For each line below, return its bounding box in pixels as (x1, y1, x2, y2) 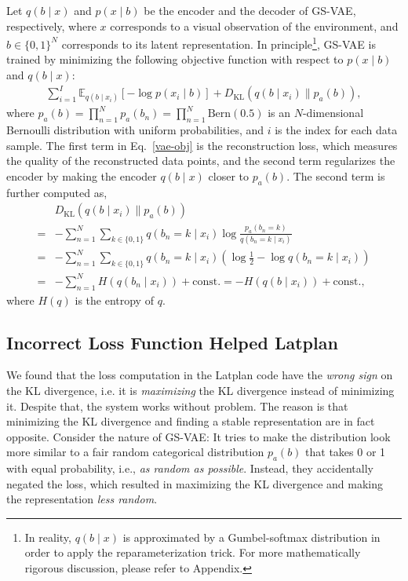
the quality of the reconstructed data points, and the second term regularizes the (6, 152, 395, 169)
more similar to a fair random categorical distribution (6, 444, 264, 460)
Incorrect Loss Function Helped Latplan (6, 330, 338, 354)
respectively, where (6, 17, 97, 34)
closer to (208, 167, 249, 184)
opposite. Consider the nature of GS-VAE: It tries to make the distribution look (6, 428, 391, 444)
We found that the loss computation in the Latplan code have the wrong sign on (6, 367, 393, 383)
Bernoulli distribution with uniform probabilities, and (6, 122, 264, 138)
